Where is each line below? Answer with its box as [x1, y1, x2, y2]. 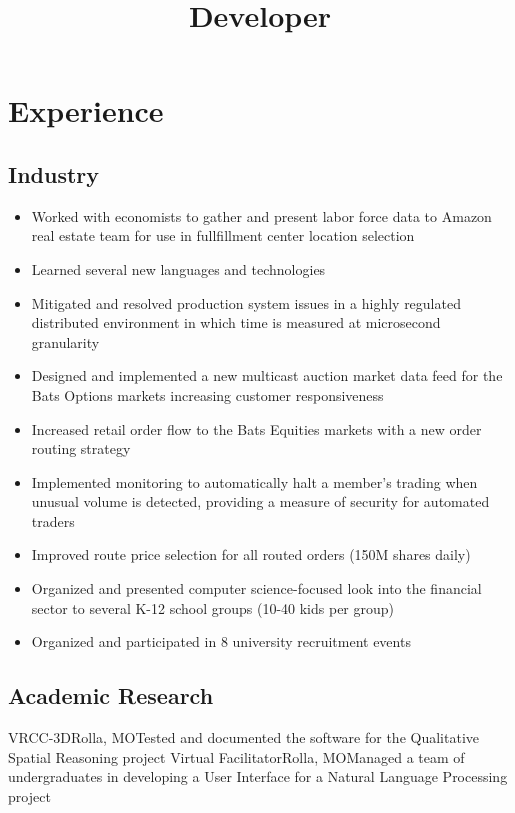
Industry [8, 158, 100, 189]
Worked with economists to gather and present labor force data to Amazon [31, 205, 492, 226]
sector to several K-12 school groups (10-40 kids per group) [31, 597, 395, 618]
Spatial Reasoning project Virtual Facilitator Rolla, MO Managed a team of [8, 746, 465, 767]
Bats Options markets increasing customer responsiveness [31, 384, 384, 405]
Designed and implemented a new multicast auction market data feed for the [31, 365, 503, 386]
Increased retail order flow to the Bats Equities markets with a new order [31, 418, 482, 439]
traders [31, 510, 75, 531]
